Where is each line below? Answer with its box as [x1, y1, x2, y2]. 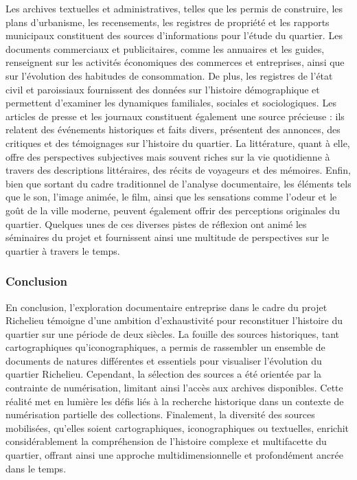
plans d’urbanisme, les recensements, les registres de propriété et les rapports [5, 14, 330, 29]
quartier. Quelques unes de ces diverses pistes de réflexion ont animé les [5, 216, 307, 231]
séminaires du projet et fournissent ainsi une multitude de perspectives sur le [5, 230, 329, 244]
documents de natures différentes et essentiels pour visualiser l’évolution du [5, 353, 322, 367]
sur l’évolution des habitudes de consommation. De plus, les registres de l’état [5, 68, 333, 82]
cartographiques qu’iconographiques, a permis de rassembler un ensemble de [5, 340, 325, 354]
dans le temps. [5, 461, 67, 475]
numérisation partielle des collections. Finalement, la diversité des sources [5, 407, 315, 422]
